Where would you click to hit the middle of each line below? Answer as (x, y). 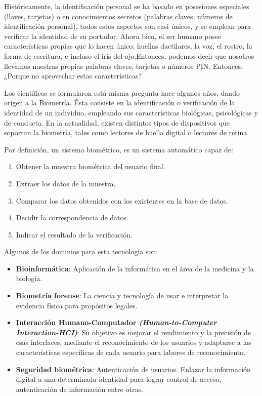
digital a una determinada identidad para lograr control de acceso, (119, 379)
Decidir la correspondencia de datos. (72, 217)
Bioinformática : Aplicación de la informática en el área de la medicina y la (135, 268)
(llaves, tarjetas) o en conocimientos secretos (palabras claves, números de (118, 16)
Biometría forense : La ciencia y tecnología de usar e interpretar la (122, 295)
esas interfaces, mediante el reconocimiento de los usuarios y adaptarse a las (134, 342)
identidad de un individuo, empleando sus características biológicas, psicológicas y (131, 112)
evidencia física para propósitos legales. (77, 305)
